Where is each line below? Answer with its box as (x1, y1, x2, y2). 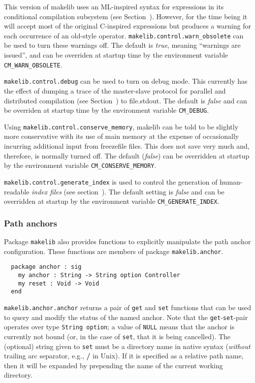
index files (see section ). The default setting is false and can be (32, 186, 224, 196)
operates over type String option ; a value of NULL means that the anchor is (4, 321, 235, 332)
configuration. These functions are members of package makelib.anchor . (4, 246, 223, 256)
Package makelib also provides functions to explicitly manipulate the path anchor (4, 236, 251, 246)
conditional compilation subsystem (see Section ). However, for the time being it (4, 11, 248, 21)
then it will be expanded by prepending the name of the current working (4, 360, 223, 370)
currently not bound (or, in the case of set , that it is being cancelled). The (4, 331, 231, 341)
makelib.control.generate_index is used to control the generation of (4, 176, 218, 187)
